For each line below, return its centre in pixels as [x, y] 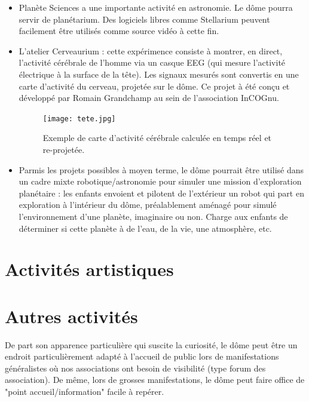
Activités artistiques [89, 269]
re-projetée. [64, 149]
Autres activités [71, 316]
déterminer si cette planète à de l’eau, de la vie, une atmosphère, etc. [145, 228]
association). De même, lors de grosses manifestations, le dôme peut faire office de [155, 380]
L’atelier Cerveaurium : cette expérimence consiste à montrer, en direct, [151, 50]
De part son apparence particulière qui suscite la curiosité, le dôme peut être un [151, 344]
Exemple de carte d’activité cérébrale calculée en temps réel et [157, 138]
